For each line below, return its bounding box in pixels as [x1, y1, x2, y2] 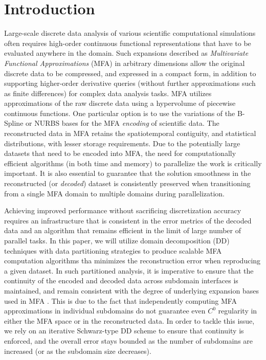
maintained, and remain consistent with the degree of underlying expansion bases [4, 285, 259, 296]
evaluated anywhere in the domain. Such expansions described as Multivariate [4, 48, 249, 58]
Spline [4, 118, 24, 128]
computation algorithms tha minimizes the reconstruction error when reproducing [4, 255, 261, 266]
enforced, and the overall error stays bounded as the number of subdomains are [4, 335, 253, 346]
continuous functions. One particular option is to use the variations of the [4, 107, 235, 118]
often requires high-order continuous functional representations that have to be [4, 37, 251, 48]
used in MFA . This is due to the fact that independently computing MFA [4, 295, 237, 306]
